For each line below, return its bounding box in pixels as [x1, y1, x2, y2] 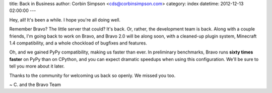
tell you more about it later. [9, 63, 65, 69]
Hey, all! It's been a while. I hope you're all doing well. [9, 16, 121, 22]
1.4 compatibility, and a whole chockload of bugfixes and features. [9, 40, 147, 46]
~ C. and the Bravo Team [9, 81, 61, 87]
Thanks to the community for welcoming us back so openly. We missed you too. [9, 72, 176, 78]
